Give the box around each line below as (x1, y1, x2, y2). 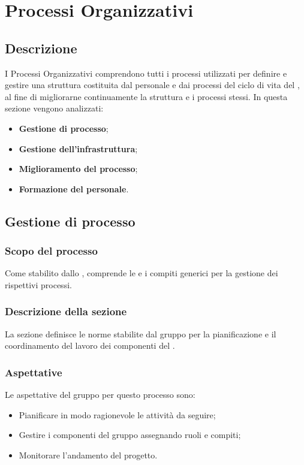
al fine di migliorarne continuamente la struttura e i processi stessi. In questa (5, 90, 288, 102)
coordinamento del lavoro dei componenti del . (5, 339, 175, 352)
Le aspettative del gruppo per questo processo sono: (5, 388, 195, 401)
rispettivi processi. (5, 278, 72, 291)
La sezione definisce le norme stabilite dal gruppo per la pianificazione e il (5, 327, 276, 340)
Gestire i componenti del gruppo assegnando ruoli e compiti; (19, 428, 241, 441)
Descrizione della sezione (5, 304, 127, 319)
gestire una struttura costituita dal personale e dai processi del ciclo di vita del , (5, 78, 300, 91)
